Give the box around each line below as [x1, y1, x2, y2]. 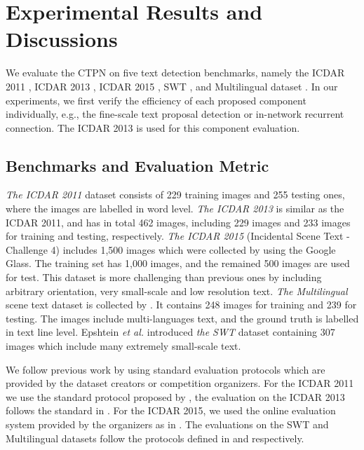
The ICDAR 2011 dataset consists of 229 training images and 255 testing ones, [6, 187, 345, 202]
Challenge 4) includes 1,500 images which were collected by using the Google [6, 242, 336, 257]
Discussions [6, 25, 118, 53]
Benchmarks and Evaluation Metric [6, 154, 269, 176]
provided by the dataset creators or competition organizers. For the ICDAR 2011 [6, 376, 354, 390]
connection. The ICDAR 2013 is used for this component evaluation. [6, 120, 300, 135]
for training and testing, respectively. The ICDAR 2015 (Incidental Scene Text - [6, 229, 350, 243]
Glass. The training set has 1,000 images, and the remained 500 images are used [6, 256, 350, 271]
